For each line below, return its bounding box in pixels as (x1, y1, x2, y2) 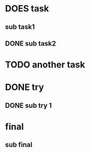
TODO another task (5, 59, 85, 71)
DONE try (5, 82, 44, 93)
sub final (5, 141, 33, 149)
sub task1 (5, 23, 35, 31)
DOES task (5, 3, 49, 14)
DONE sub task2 (5, 39, 57, 47)
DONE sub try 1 (5, 101, 52, 110)
